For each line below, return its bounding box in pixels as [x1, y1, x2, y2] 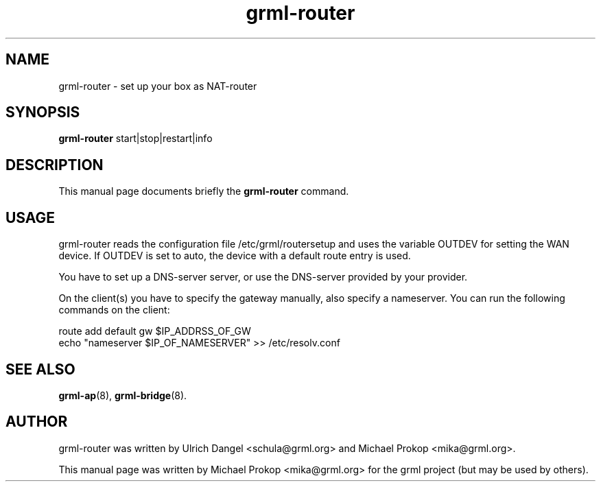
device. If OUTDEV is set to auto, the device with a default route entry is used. [58, 250, 411, 262]
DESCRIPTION [5, 156, 104, 174]
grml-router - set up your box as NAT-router [58, 80, 257, 92]
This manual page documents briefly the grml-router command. [58, 185, 349, 198]
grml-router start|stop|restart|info [58, 132, 213, 145]
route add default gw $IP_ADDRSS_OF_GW [58, 325, 251, 337]
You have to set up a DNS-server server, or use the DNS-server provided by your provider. [58, 271, 468, 283]
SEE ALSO [5, 360, 75, 378]
